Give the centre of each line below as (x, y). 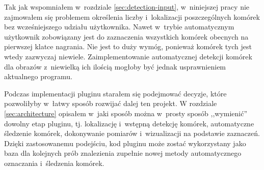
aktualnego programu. (38, 76)
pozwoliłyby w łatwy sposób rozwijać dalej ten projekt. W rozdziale (111, 103)
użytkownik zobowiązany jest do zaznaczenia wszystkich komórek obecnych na (126, 36)
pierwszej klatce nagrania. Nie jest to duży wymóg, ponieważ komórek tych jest (128, 46)
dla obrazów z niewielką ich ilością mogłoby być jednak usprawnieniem (115, 66)
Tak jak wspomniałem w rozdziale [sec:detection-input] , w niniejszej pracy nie (127, 7)
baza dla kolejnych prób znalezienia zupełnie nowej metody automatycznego (123, 153)
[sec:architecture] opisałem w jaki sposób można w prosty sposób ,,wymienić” (126, 113)
